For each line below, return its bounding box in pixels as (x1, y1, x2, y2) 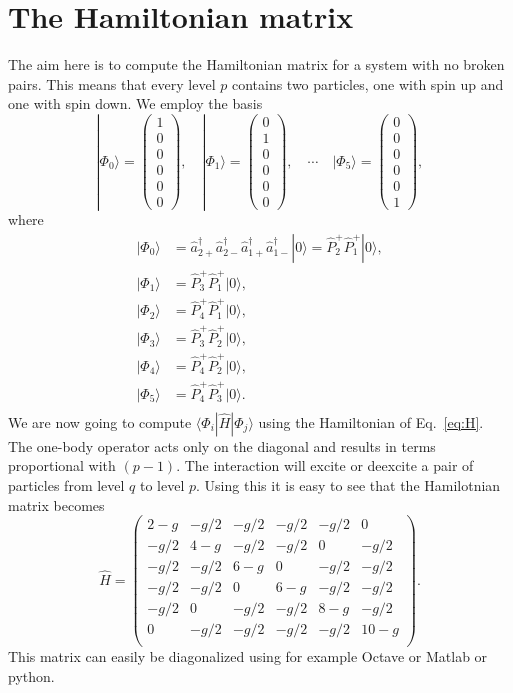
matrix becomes (8, 494, 105, 515)
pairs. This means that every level (8, 73, 216, 94)
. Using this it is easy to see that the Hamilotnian (196, 474, 501, 495)
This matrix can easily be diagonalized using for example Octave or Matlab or (8, 646, 488, 667)
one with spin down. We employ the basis (8, 93, 263, 114)
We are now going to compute (8, 411, 192, 432)
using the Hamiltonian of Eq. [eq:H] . (258, 411, 484, 432)
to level (140, 474, 185, 495)
